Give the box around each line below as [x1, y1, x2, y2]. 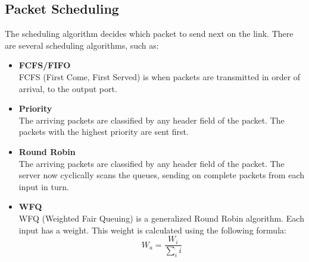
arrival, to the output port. [18, 82, 117, 94]
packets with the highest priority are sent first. [18, 125, 189, 138]
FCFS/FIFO [18, 59, 71, 71]
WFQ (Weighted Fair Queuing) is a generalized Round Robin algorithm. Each [18, 212, 304, 224]
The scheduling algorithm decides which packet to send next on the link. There [5, 27, 294, 40]
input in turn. [18, 180, 69, 192]
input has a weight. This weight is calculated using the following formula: [18, 223, 286, 236]
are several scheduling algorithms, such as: [5, 39, 159, 51]
